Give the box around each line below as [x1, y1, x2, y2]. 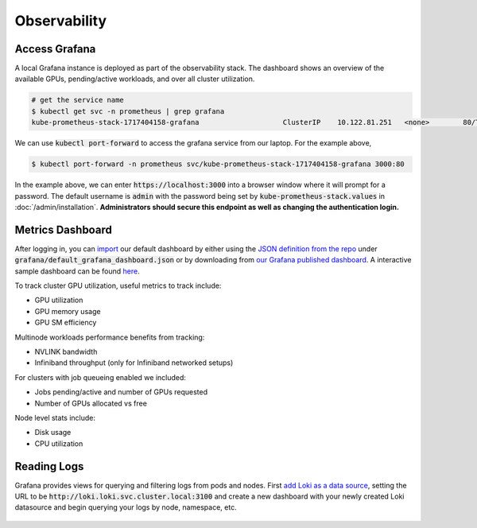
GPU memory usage [34, 306, 101, 316]
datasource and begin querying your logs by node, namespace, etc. [14, 503, 238, 512]
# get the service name [31, 95, 125, 105]
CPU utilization [34, 438, 83, 448]
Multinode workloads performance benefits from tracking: [14, 332, 205, 342]
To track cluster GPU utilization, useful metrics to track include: [14, 281, 222, 290]
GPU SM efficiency [34, 318, 97, 328]
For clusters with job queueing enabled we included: [14, 372, 187, 382]
